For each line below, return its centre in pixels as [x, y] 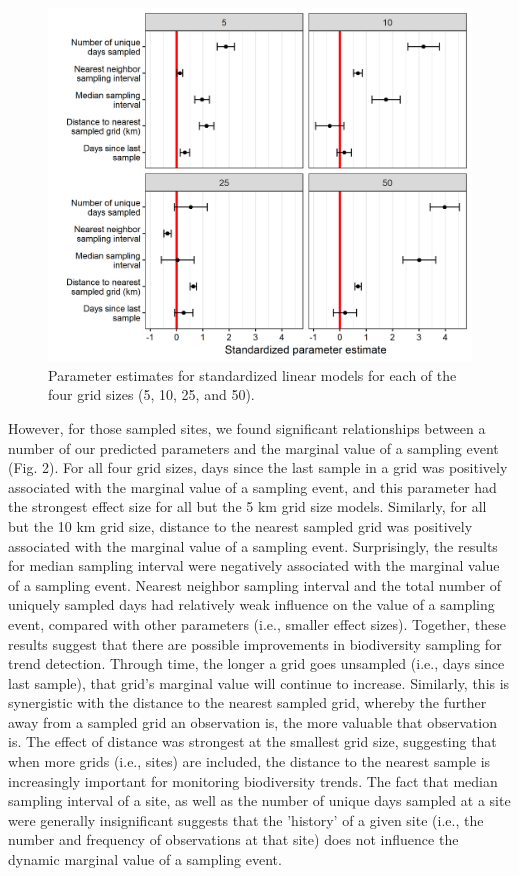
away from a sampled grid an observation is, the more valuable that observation [252, 721]
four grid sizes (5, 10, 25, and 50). [151, 394]
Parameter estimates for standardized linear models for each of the [252, 374]
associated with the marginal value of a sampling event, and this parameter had [252, 486]
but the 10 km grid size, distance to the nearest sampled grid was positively [240, 525]
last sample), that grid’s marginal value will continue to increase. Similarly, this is [259, 682]
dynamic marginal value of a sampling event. [145, 859]
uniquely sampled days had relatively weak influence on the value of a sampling [251, 604]
